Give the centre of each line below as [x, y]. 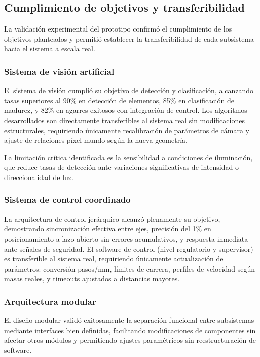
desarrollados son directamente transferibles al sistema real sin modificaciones [124, 120]
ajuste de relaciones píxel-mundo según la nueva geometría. [96, 140]
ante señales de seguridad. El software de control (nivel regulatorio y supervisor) [129, 248]
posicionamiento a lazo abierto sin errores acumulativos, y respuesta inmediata [126, 238]
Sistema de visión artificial [59, 71]
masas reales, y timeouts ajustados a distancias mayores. [92, 278]
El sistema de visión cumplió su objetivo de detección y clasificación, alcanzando [129, 90]
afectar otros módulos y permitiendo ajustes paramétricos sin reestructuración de [130, 340]
